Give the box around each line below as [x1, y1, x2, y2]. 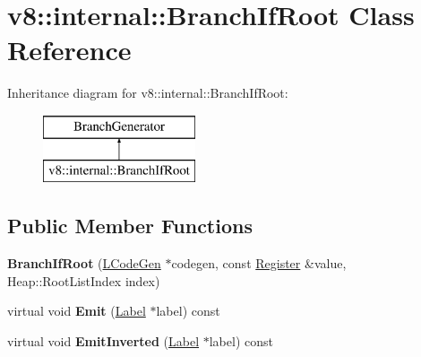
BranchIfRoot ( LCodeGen [7, 254, 161, 273]
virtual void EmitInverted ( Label [7, 332, 200, 351]
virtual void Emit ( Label [7, 301, 146, 320]
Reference [7, 31, 132, 68]
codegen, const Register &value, [171, 254, 347, 273]
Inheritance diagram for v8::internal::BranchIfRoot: [7, 83, 288, 102]
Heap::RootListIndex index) [7, 271, 160, 290]
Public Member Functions [7, 212, 253, 239]
